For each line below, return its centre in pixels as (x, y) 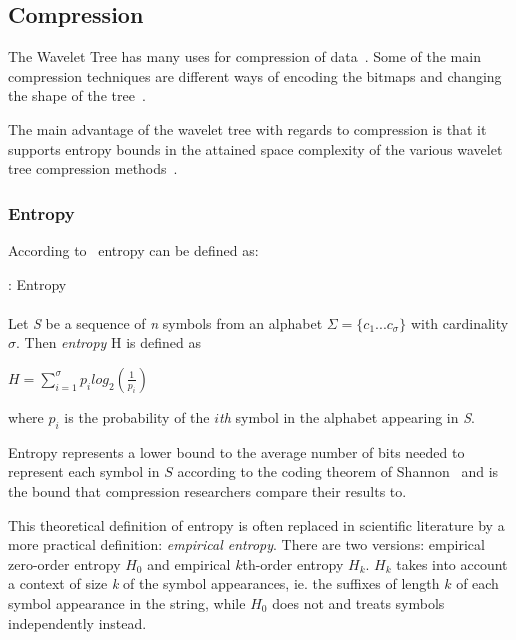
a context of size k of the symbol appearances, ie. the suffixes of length (224, 583)
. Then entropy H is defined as (109, 342)
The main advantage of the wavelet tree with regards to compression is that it (247, 128)
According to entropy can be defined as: (133, 249)
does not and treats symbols (358, 602)
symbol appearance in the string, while (127, 602)
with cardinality (459, 322)
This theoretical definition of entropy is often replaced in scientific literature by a (256, 524)
